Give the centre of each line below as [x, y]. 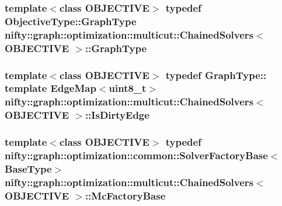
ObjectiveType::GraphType [71, 21]
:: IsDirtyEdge [117, 115]
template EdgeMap [51, 88]
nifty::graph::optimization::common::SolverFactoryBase [136, 155]
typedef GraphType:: [216, 75]
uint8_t [128, 88]
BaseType [28, 168]
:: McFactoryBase [125, 195]
